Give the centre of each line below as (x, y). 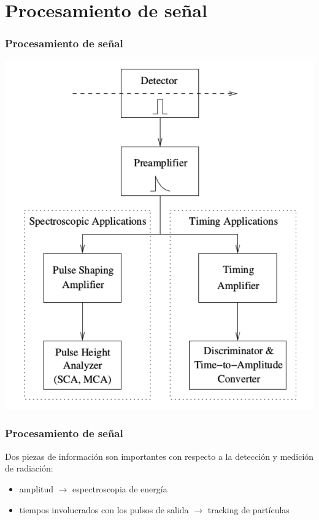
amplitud (37, 488)
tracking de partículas (248, 509)
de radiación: (29, 468)
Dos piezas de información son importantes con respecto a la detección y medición (159, 456)
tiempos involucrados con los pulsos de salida (104, 509)
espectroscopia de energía (120, 488)
